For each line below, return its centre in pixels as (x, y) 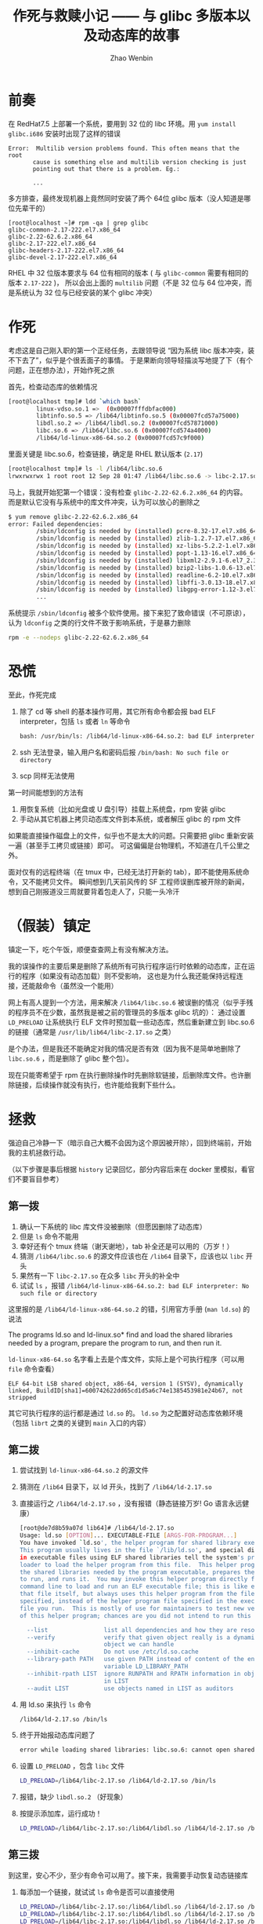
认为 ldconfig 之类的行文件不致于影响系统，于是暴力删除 (100, 623)
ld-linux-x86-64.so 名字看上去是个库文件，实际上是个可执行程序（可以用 (126, 1359)
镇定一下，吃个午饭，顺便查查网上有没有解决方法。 (90, 949)
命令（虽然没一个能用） (80, 985)
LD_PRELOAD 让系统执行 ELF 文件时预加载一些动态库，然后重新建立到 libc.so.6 (131, 1022)
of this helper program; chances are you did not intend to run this (135, 1616)
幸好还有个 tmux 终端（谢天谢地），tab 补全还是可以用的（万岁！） (126, 1246)
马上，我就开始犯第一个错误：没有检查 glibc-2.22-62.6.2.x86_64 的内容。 (128, 492)
